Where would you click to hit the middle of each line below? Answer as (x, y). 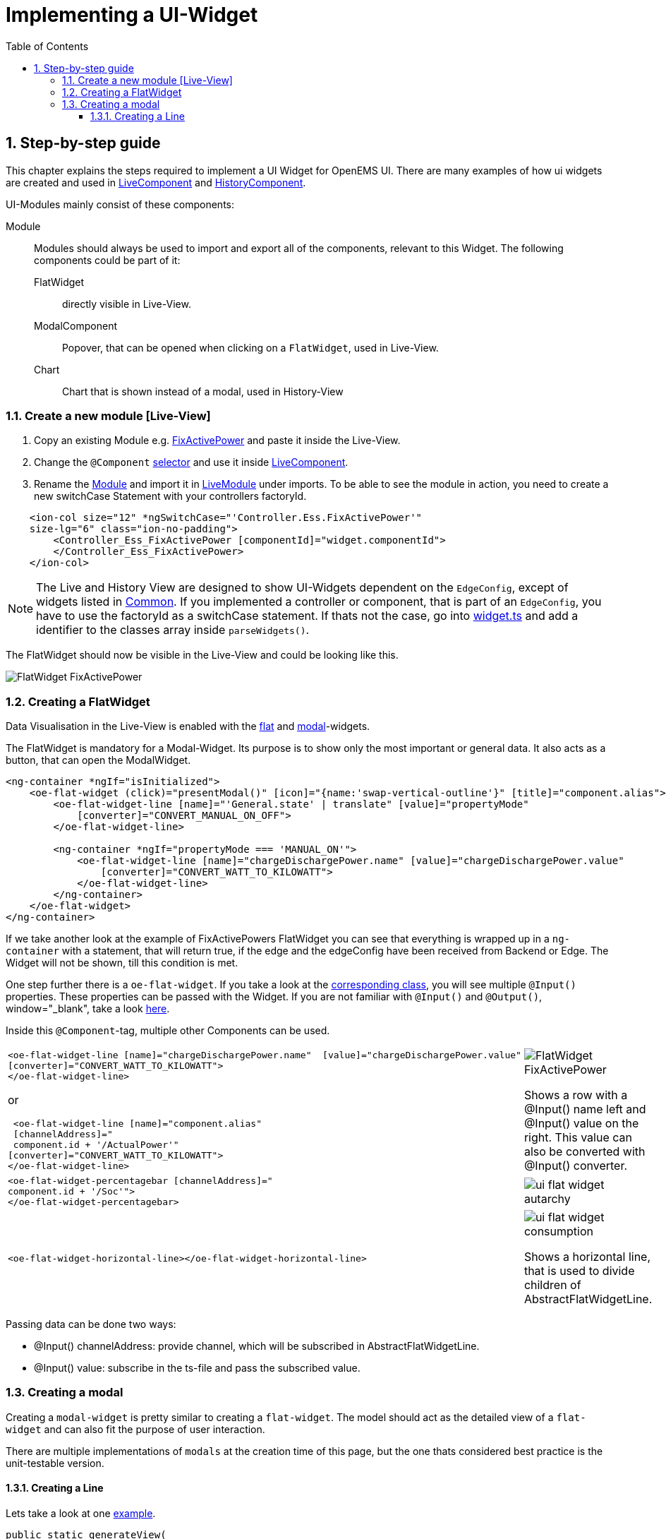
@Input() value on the (581, 1124)
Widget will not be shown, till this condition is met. (122, 963)
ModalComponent (76, 325)
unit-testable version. (55, 1463)
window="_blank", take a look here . (88, 1009)
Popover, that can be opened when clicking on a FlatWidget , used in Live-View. (250, 347)
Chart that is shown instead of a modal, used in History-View (203, 391)
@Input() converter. (576, 1166)
